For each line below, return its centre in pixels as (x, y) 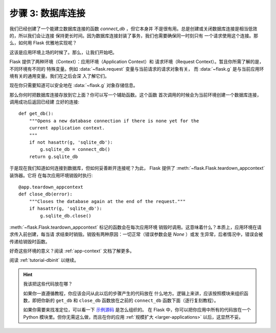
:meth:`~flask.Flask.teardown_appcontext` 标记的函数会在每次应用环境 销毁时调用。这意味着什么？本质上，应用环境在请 (135, 227)
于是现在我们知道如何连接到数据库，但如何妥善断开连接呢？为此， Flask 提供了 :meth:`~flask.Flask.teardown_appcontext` (137, 168)
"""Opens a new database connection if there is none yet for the (114, 121)
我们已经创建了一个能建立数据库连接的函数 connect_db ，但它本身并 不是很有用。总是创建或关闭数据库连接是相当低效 (133, 29)
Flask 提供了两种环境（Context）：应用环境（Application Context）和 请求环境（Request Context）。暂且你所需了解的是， (137, 62)
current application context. (67, 128)
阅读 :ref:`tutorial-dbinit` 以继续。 (44, 260)
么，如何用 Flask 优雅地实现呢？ (43, 43)
